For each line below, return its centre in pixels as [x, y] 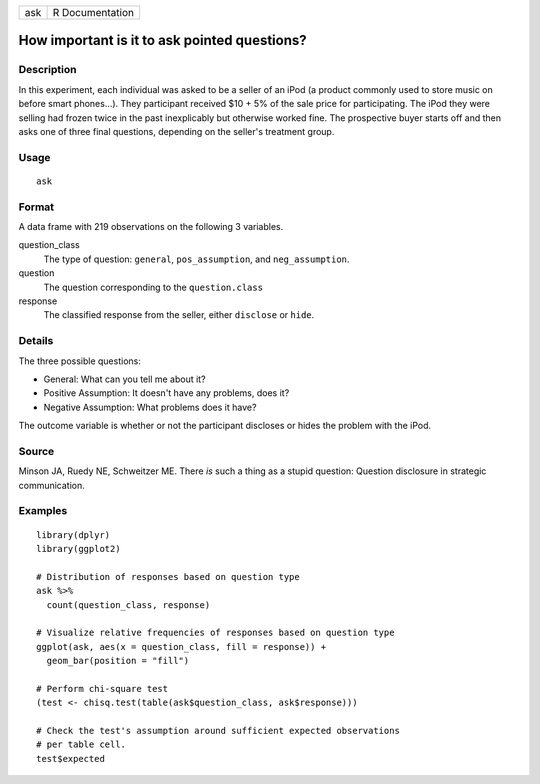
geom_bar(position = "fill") [118, 661]
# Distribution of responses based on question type [168, 576]
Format [36, 207]
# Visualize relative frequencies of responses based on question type [215, 633]
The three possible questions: [80, 361]
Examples [43, 511]
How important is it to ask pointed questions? [162, 40]
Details [36, 341]
